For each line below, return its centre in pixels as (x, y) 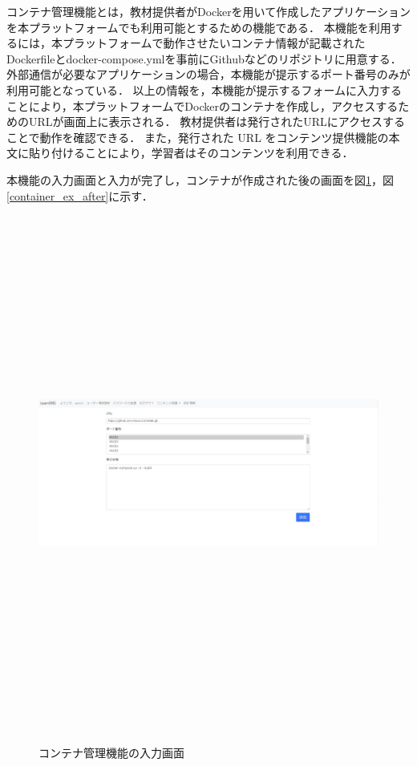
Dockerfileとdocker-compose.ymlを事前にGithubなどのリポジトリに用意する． (204, 58)
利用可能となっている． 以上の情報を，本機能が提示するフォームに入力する (204, 89)
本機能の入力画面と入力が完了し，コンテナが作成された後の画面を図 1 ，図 (200, 179)
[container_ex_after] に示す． (80, 195)
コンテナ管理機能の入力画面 (111, 753)
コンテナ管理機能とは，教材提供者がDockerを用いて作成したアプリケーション (208, 11)
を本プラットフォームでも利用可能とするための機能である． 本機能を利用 (199, 27)
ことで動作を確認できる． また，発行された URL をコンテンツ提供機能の (198, 137)
